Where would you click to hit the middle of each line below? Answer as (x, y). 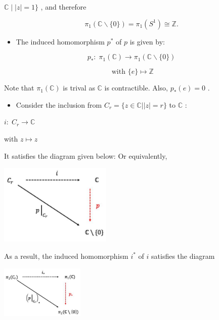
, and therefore (63, 7)
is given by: (147, 41)
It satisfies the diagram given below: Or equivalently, (86, 155)
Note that (19, 88)
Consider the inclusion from (59, 104)
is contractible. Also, (136, 88)
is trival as (79, 88)
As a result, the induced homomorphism (66, 256)
